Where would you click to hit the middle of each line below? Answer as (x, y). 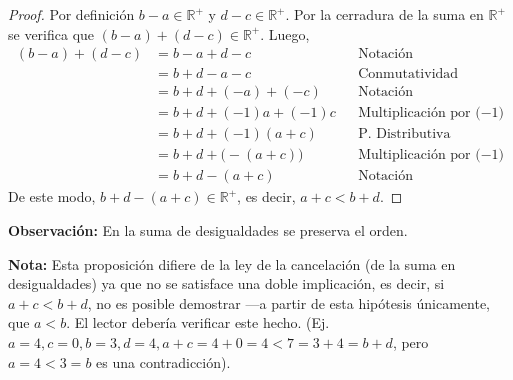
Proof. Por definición (71, 14)
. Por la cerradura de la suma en (384, 14)
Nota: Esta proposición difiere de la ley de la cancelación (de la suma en (232, 263)
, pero (410, 341)
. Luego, (285, 33)
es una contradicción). (163, 361)
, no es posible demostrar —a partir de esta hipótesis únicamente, (288, 302)
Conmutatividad (408, 74)
